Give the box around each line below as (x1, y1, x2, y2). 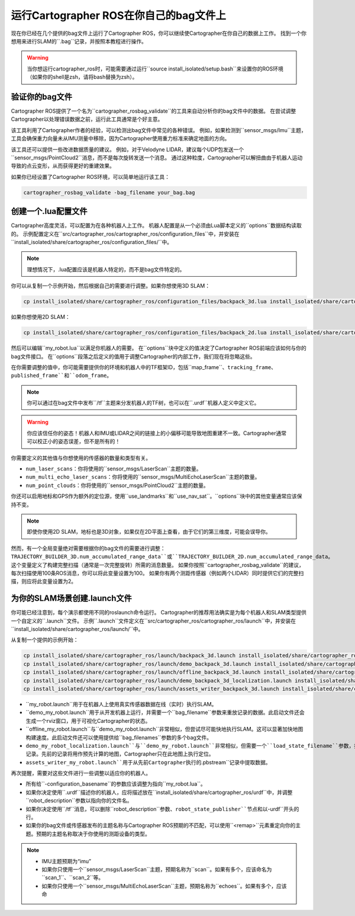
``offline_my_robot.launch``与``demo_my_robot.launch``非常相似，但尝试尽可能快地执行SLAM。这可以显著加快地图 (25, 726, 304, 733)
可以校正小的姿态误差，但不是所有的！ (27, 438, 121, 445)
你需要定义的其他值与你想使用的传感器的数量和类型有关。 (11, 454, 151, 462)
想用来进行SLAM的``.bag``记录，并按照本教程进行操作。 (11, 37, 147, 44)
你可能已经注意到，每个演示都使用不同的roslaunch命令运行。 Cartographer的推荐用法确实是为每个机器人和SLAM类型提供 (11, 609, 307, 616)
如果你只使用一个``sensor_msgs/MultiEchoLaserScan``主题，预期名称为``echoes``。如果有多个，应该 (41, 882, 287, 889)
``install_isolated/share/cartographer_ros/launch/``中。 (11, 626, 144, 633)
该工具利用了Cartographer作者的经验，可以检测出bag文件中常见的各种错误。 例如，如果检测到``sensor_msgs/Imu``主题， (11, 126, 307, 133)
